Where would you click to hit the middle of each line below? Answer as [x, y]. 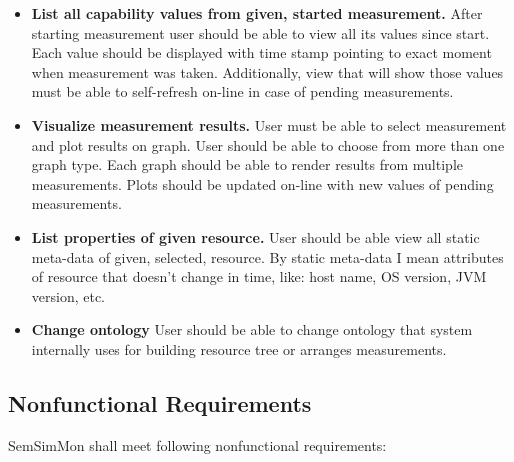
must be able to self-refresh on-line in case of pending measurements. [242, 91]
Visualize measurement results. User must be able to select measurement [269, 124]
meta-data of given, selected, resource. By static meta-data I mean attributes [267, 256]
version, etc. [68, 295]
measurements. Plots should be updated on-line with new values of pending [262, 183]
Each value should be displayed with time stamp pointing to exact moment [261, 52]
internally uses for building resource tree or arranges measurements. [239, 348]
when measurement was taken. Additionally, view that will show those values [267, 71]
